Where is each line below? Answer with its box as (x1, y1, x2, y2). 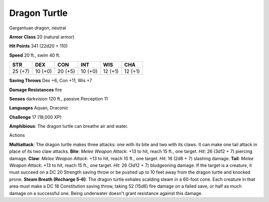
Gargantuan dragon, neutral (9, 25, 66, 31)
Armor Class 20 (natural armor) (9, 34, 75, 40)
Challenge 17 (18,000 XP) (9, 114, 62, 120)
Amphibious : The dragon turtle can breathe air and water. (9, 123, 129, 129)
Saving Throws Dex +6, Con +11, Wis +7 (9, 78, 92, 84)
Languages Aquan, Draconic (9, 105, 69, 111)
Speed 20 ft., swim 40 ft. (9, 52, 61, 58)
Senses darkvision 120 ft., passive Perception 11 (9, 96, 108, 101)
